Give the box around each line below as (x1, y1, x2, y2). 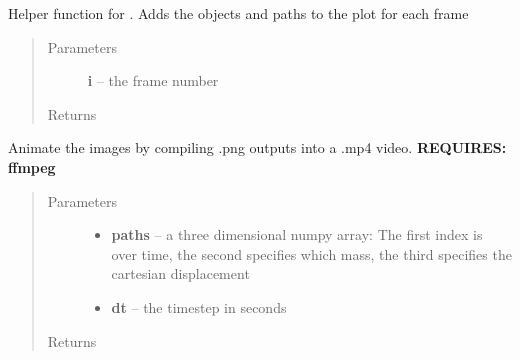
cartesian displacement (111, 263, 250, 284)
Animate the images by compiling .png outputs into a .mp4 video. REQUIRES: (8, 137, 507, 158)
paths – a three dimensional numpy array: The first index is (111, 224, 483, 245)
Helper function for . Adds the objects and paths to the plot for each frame (8, 3, 469, 23)
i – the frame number (87, 70, 219, 91)
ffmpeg (8, 156, 56, 177)
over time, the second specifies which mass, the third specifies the (111, 243, 512, 264)
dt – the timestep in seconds (111, 296, 287, 317)
